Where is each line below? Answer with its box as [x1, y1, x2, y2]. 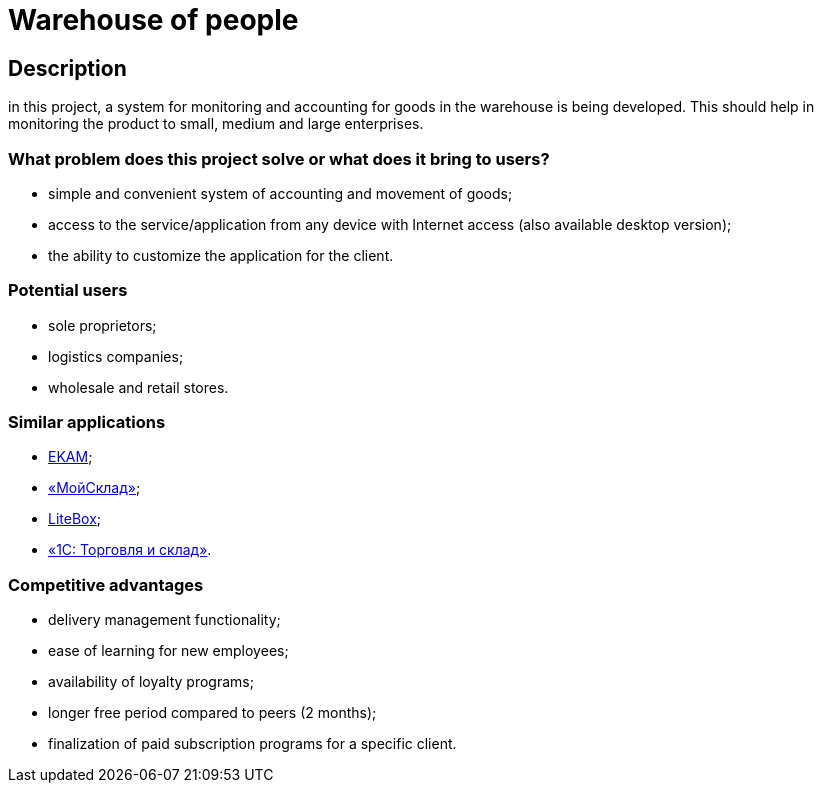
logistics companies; [48, 347, 184, 365]
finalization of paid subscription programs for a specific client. [48, 735, 457, 753]
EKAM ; [48, 448, 93, 466]
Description [8, 55, 127, 81]
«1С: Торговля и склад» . [48, 541, 212, 559]
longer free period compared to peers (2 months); [48, 704, 377, 722]
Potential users [8, 280, 128, 301]
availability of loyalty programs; [48, 673, 254, 691]
